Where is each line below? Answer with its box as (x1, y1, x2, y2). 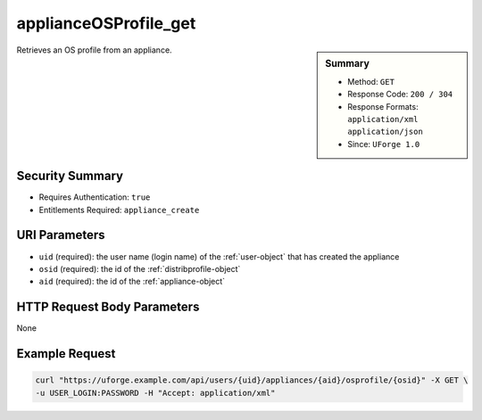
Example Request (16, 346, 116, 361)
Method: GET (347, 76, 395, 86)
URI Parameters (16, 227, 106, 243)
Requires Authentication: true (38, 192, 151, 202)
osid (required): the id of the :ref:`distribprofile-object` (38, 263, 241, 274)
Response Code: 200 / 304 (347, 89, 453, 100)
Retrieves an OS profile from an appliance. (16, 45, 173, 55)
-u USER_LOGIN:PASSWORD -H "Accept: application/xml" (35, 388, 276, 398)
